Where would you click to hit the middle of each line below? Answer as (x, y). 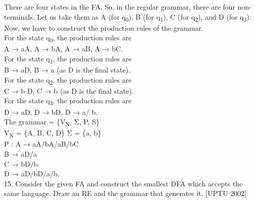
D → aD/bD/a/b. (32, 174)
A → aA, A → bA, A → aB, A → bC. (63, 49)
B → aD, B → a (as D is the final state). (67, 70)
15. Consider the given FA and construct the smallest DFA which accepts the (123, 183)
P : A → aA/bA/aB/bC (42, 144)
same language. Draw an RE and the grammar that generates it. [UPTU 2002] (125, 193)
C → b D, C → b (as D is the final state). (69, 90)
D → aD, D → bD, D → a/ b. (51, 112)
